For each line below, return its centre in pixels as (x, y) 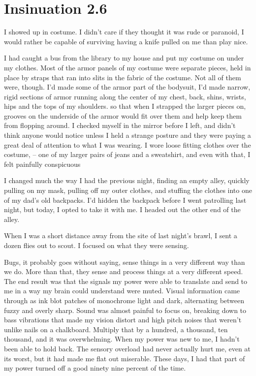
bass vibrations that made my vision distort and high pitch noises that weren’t (123, 320)
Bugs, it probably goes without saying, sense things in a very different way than (125, 262)
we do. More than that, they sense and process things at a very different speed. (124, 271)
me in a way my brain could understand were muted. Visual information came (122, 291)
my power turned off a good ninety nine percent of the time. (95, 368)
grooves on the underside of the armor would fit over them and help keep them (123, 115)
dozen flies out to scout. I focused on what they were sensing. (96, 245)
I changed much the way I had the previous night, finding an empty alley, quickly (127, 180)
